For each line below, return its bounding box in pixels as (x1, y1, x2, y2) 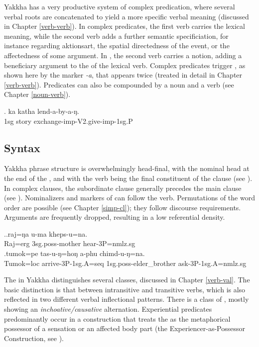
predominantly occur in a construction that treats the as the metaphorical (4, 313, 231, 324)
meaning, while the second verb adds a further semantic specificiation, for (4, 30, 229, 41)
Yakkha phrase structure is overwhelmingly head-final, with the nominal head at (4, 163, 250, 173)
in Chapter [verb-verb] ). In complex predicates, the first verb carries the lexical (4, 21, 245, 31)
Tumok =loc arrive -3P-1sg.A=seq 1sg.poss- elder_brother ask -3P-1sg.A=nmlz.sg (4, 258, 247, 268)
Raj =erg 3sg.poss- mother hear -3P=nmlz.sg (4, 238, 135, 249)
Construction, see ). (4, 333, 64, 343)
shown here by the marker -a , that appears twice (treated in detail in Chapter (4, 70, 243, 80)
